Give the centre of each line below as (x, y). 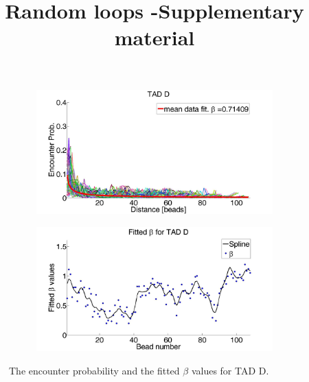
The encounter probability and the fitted (94, 370)
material (154, 37)
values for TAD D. (230, 370)
